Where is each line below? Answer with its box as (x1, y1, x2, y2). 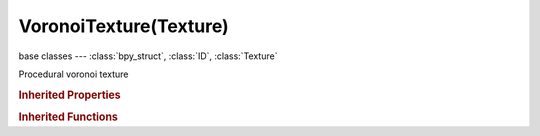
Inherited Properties (18, 88, 122, 102)
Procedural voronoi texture (18, 68, 129, 80)
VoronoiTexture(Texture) (18, 15, 229, 37)
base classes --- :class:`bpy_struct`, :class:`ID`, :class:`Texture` (18, 50, 278, 62)
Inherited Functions (18, 110, 119, 124)
